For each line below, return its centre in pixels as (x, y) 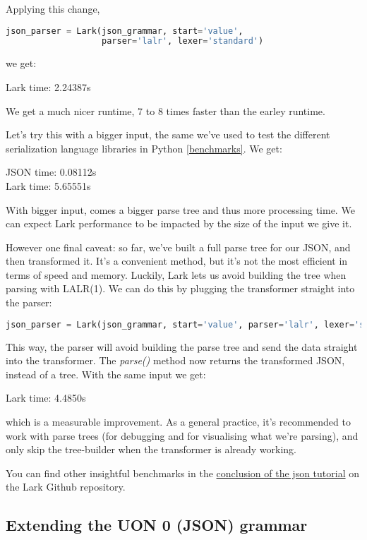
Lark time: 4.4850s (46, 398)
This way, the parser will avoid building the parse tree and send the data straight (182, 346)
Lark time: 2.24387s (48, 86)
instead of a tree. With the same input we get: (106, 374)
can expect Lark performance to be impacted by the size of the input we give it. (179, 223)
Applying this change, (53, 8)
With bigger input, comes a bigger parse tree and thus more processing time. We (180, 209)
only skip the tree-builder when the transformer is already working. (151, 449)
